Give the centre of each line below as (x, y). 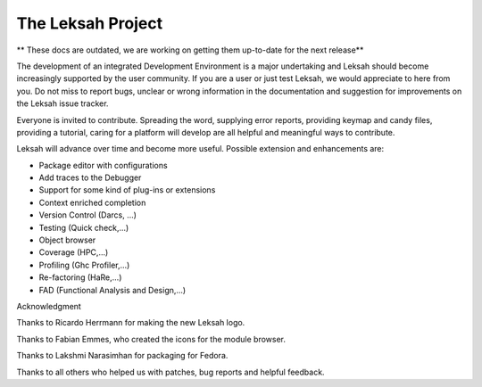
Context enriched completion (92, 202)
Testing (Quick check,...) (84, 227)
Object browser (67, 240)
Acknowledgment (49, 306)
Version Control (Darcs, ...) (88, 215)
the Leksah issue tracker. (62, 103)
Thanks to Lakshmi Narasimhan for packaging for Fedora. (122, 356)
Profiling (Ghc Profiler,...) (84, 265)
